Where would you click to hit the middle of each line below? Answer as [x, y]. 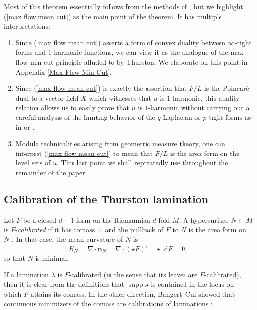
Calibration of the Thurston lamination [106, 199]
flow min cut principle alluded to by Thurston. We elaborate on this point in [131, 61]
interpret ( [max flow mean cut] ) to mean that [84, 153]
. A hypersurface [204, 219]
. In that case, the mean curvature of [67, 239]
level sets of [33, 163]
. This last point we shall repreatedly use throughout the [143, 163]
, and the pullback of [132, 229]
